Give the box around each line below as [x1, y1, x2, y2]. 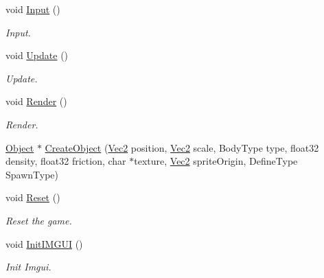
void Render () [5, 94, 67, 108]
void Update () [5, 48, 69, 62]
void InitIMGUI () [5, 236, 83, 251]
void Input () [5, 2, 60, 16]
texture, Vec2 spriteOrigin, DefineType [134, 154, 298, 168]
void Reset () [5, 190, 60, 205]
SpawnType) [5, 167, 59, 181]
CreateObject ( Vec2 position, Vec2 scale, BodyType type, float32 [45, 140, 319, 154]
